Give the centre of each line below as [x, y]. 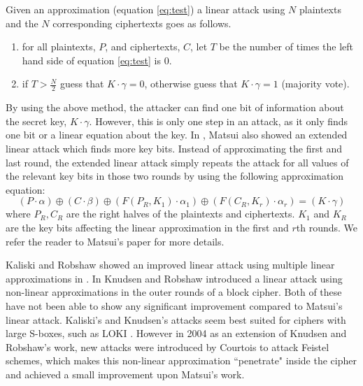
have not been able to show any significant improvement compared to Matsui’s [174, 305]
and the [22, 23]
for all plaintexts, [59, 47]
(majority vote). [315, 84]
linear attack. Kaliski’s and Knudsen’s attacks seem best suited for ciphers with [176, 319]
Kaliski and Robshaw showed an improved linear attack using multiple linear [170, 265]
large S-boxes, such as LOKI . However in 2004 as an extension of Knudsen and [176, 333]
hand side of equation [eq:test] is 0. [97, 60]
